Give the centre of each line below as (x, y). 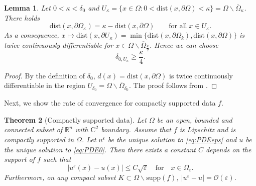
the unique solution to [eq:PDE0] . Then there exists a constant (100, 149)
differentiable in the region (45, 85)
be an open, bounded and (195, 119)
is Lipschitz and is (208, 129)
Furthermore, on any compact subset (60, 177)
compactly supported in (39, 139)
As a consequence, (32, 35)
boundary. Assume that (136, 129)
